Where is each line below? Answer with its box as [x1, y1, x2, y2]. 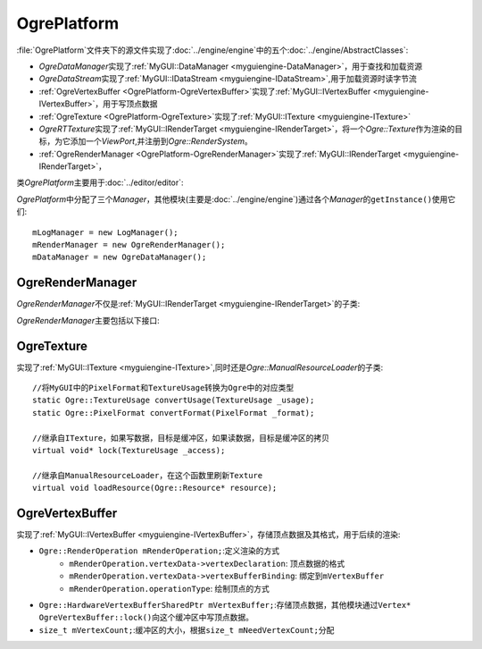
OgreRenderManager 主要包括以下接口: [16, 315, 160, 325]
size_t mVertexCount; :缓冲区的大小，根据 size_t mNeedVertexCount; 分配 [38, 624, 335, 635]
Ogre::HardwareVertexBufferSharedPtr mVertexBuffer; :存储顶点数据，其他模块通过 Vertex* [38, 599, 411, 610]
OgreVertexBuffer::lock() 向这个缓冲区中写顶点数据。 [38, 612, 254, 623]
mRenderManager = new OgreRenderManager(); [32, 240, 226, 250]
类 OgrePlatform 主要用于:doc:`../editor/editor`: [16, 177, 184, 188]
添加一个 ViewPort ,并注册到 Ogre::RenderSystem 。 [70, 136, 253, 147]
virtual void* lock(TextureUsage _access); [32, 445, 226, 455]
